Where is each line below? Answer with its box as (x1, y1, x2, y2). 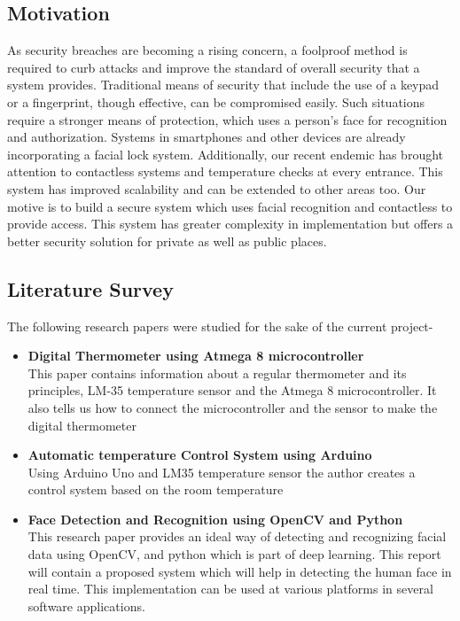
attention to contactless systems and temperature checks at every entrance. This (7, 162, 443, 181)
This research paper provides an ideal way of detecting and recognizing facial (27, 527, 447, 546)
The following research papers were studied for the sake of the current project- (7, 316, 433, 335)
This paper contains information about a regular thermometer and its (27, 363, 407, 382)
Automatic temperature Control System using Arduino (27, 446, 372, 464)
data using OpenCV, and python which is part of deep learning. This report (27, 545, 441, 563)
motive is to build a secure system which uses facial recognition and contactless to (7, 197, 453, 215)
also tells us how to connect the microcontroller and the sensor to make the (27, 398, 438, 416)
